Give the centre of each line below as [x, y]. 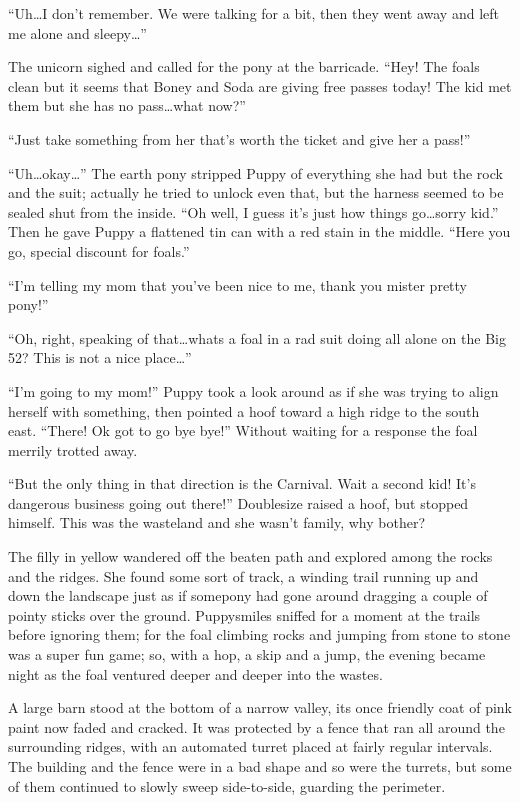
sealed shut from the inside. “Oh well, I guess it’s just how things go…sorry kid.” [253, 211]
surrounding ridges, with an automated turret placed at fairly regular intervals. [250, 746]
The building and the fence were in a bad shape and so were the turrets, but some [260, 766]
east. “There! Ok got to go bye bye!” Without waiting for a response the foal [243, 430]
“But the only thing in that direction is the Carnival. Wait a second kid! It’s [242, 483]
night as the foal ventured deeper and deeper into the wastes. [195, 673]
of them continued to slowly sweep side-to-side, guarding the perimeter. [227, 785]
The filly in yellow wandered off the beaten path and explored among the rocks [250, 556]
